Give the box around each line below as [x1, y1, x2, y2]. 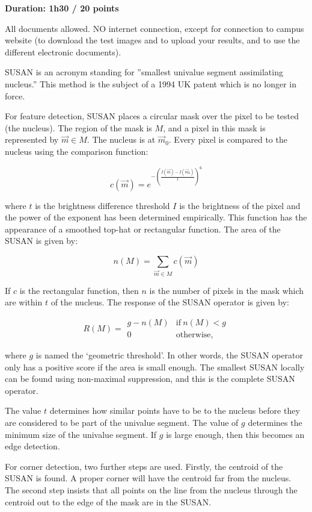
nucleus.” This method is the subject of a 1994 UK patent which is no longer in [5, 77, 296, 90]
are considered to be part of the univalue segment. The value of [5, 416, 239, 429]
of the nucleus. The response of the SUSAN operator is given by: [50, 296, 289, 308]
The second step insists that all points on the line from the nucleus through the [5, 484, 298, 496]
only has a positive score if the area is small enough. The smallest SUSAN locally [5, 360, 305, 373]
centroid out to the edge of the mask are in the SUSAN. [5, 495, 212, 508]
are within [5, 296, 43, 308]
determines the [248, 416, 302, 429]
